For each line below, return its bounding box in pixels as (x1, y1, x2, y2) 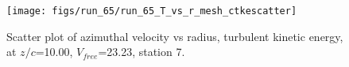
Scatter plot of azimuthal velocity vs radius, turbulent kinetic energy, (6, 28, 343, 44)
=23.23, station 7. (98, 43, 185, 60)
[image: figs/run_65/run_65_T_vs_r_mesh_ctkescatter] (6, 6, 297, 17)
